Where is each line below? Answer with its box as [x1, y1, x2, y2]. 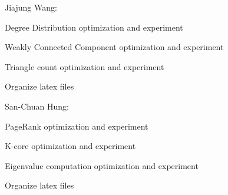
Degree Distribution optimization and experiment [5, 21, 183, 33]
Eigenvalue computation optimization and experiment [5, 159, 199, 171]
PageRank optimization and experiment [5, 120, 148, 132]
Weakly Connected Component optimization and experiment [5, 41, 224, 53]
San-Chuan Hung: [5, 100, 69, 112]
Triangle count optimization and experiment [5, 60, 164, 72]
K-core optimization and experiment [5, 140, 136, 152]
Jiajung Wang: [5, 1, 57, 13]
